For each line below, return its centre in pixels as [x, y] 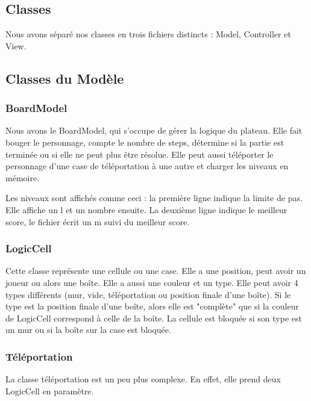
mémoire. [23, 177]
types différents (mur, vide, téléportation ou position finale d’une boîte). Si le [148, 294]
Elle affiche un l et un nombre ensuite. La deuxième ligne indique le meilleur [146, 209]
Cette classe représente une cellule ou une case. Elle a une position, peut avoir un [156, 271]
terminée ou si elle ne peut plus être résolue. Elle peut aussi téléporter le [140, 154]
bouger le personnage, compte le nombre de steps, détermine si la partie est [145, 142]
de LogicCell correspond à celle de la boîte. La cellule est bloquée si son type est [154, 318]
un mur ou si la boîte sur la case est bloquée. [88, 330]
